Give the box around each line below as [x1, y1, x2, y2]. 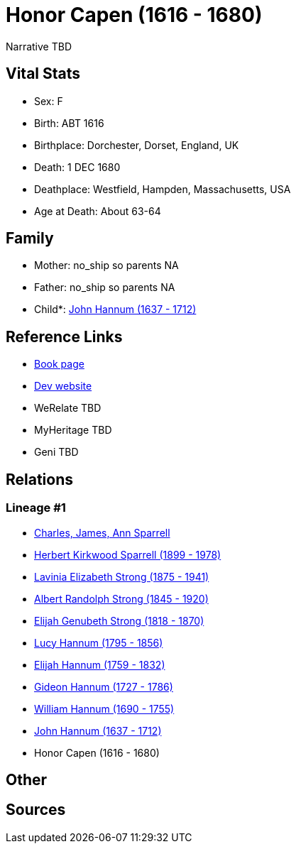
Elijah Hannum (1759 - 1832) [34, 658, 165, 671]
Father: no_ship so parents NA [34, 281, 175, 294]
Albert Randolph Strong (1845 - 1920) [34, 592, 209, 605]
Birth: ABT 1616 [34, 116, 104, 129]
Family [6, 229, 54, 248]
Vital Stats [6, 65, 81, 83]
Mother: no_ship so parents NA [34, 259, 179, 272]
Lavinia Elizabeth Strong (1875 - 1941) [34, 570, 209, 583]
